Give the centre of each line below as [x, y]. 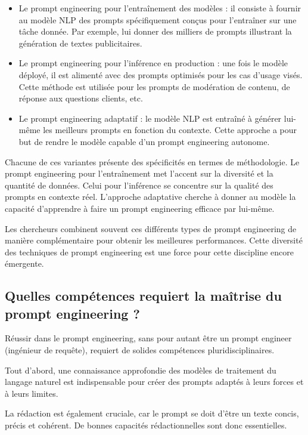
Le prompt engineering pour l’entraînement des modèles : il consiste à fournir [160, 8]
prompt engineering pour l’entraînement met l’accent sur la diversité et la [139, 173]
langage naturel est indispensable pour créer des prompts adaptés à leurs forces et [154, 382]
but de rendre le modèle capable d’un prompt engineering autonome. [144, 141]
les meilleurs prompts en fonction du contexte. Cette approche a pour [170, 130]
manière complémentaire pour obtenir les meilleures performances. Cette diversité [154, 240]
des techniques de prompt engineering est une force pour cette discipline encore [150, 252]
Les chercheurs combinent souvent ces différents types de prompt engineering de [151, 228]
